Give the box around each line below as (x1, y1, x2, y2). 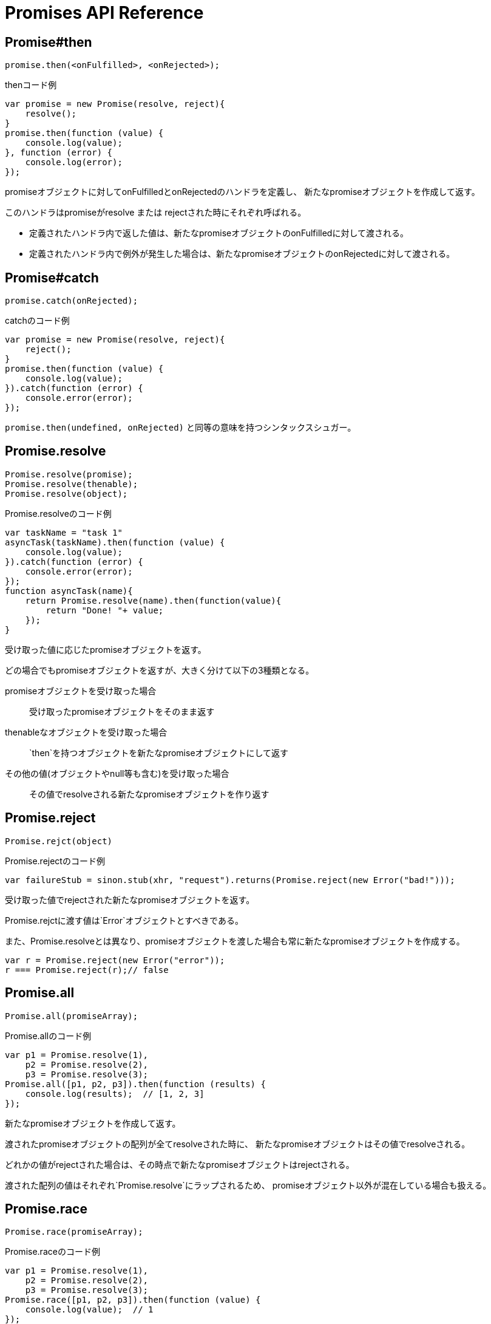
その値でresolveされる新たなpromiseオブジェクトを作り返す (29, 788, 269, 799)
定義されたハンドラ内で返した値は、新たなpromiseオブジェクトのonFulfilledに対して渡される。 (29, 228, 409, 239)
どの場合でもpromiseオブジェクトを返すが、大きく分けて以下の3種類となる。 (5, 664, 314, 675)
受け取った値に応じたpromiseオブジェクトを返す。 (5, 644, 206, 655)
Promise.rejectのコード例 (5, 855, 105, 866)
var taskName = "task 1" (5, 527, 123, 537)
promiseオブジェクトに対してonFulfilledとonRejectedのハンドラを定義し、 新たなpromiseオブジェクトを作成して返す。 (5, 186, 480, 197)
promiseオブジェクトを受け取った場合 (5, 685, 157, 696)
